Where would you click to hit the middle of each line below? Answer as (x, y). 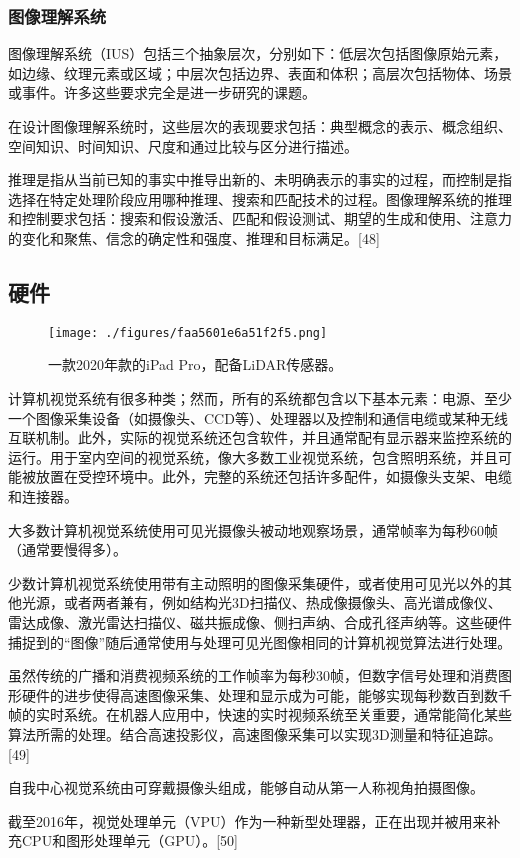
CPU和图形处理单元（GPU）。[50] (129, 840)
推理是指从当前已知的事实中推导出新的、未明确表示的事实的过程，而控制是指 (260, 179)
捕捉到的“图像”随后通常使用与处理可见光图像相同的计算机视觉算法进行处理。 (260, 641)
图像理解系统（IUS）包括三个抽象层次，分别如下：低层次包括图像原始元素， (258, 53)
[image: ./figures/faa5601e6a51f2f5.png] (188, 332)
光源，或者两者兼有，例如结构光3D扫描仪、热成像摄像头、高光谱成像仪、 (261, 602)
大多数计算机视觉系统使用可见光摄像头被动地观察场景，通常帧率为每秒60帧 (253, 529)
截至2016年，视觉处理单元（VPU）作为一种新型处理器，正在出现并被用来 (247, 820)
